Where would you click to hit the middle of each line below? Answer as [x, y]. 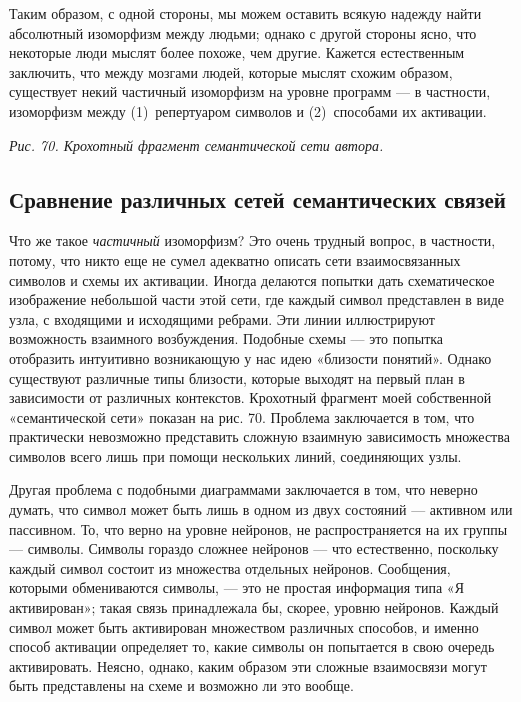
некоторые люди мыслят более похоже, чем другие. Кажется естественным [237, 52]
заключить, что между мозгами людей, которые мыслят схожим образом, [231, 71]
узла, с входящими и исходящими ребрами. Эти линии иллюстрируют [222, 318]
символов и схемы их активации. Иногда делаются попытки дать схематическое [252, 279]
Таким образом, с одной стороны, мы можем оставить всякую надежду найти [245, 13]
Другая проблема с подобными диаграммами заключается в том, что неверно [243, 489]
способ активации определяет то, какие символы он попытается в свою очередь [252, 646]
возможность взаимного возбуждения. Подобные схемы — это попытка [226, 338]
